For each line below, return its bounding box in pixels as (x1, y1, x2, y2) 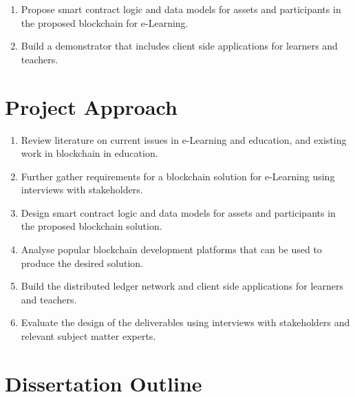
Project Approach (5, 92, 177, 120)
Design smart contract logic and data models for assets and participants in (21, 205, 336, 219)
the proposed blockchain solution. (21, 219, 162, 233)
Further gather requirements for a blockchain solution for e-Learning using (21, 169, 335, 183)
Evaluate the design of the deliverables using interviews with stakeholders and (21, 315, 350, 330)
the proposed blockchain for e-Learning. (21, 15, 189, 30)
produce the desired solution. (21, 255, 143, 270)
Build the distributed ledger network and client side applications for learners (21, 279, 344, 293)
